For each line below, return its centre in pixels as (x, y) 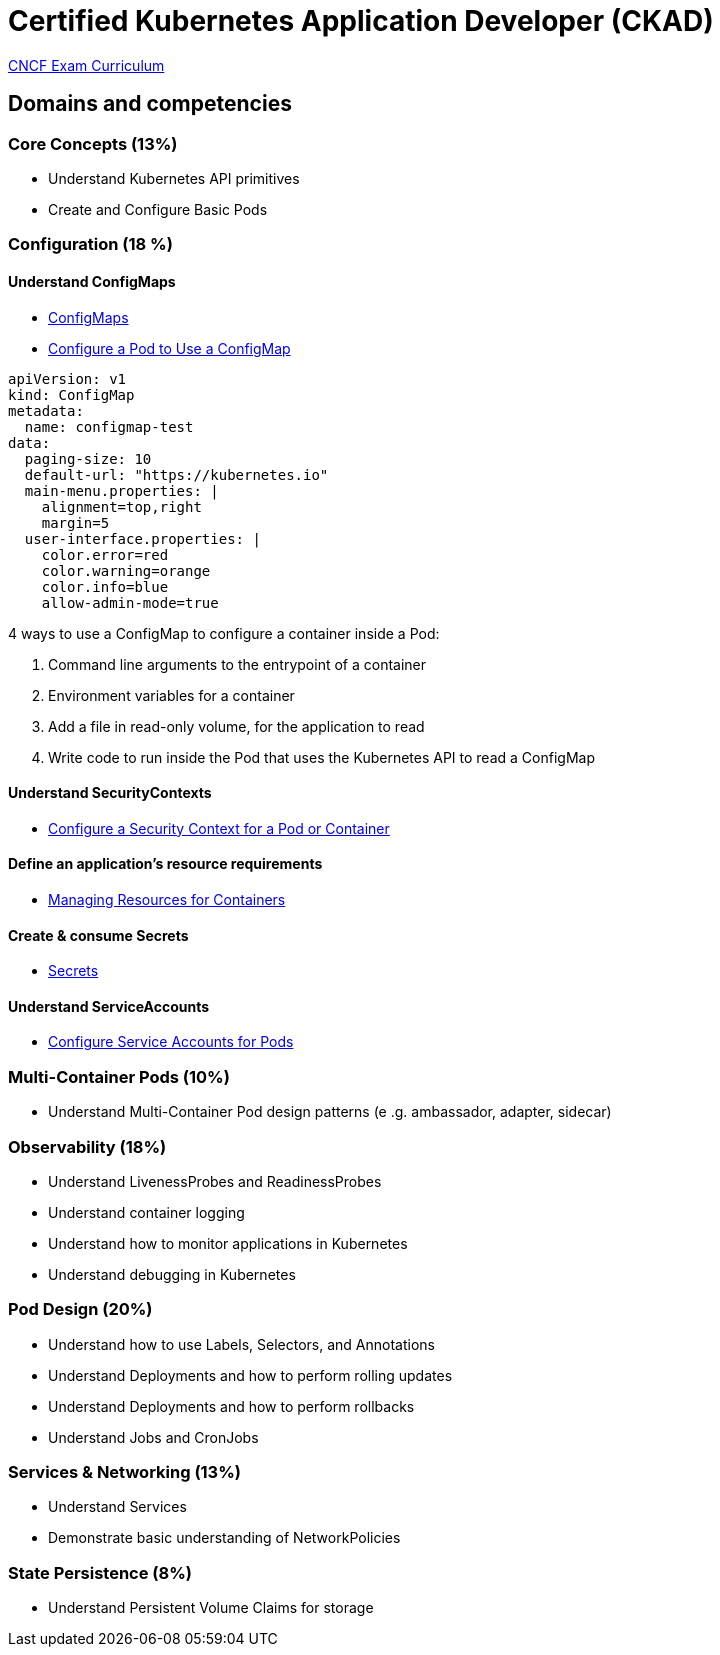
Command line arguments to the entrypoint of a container (237, 664)
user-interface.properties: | (142, 538)
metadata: (46, 410)
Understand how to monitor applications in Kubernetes (228, 1243)
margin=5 (75, 522)
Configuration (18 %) (90, 244)
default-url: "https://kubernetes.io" (176, 474)
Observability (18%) (87, 1146)
